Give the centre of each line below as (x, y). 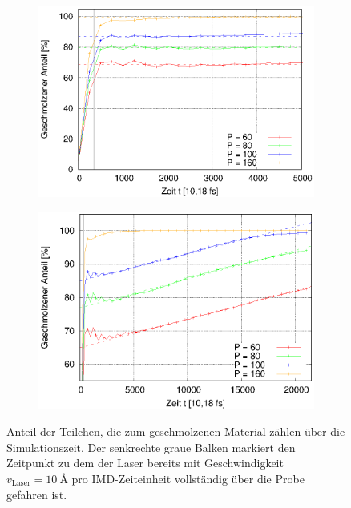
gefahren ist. (37, 494)
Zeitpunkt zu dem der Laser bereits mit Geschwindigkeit (145, 463)
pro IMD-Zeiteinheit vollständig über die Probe (188, 478)
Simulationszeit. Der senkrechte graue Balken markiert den (151, 447)
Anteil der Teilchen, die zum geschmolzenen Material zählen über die (176, 431)
